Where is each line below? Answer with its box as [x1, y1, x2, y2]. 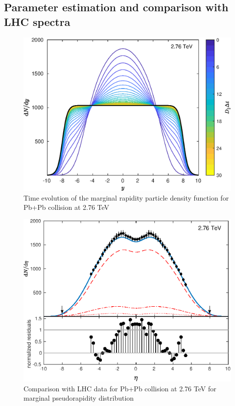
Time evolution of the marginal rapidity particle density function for [23, 192, 229, 203]
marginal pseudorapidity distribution [23, 393, 134, 403]
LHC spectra [4, 14, 70, 29]
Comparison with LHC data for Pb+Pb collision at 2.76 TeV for [23, 383, 216, 393]
